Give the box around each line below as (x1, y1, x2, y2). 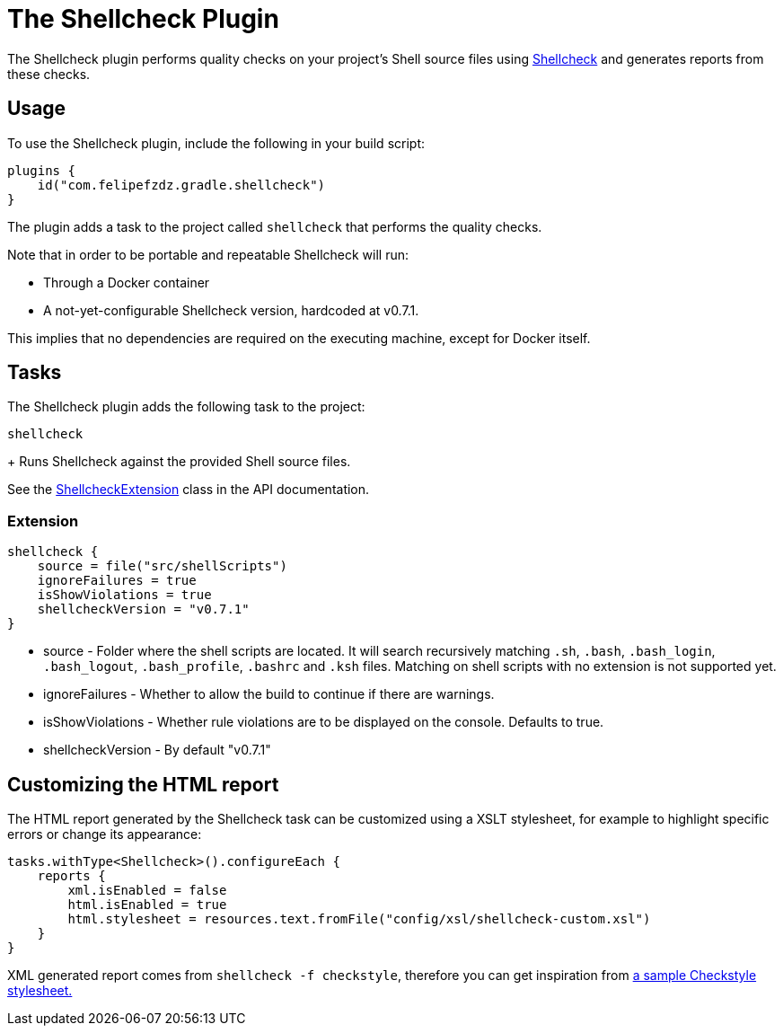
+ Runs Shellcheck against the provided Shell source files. (7, 454, 351, 470)
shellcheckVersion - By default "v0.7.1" (43, 742, 271, 758)
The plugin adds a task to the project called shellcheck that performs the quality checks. (7, 218, 542, 234)
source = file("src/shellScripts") (37, 559, 287, 574)
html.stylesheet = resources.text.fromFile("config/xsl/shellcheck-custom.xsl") (67, 912, 651, 927)
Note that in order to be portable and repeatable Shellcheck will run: (7, 246, 409, 262)
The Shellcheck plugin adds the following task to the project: (7, 399, 365, 415)
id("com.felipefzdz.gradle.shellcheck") (37, 177, 326, 192)
